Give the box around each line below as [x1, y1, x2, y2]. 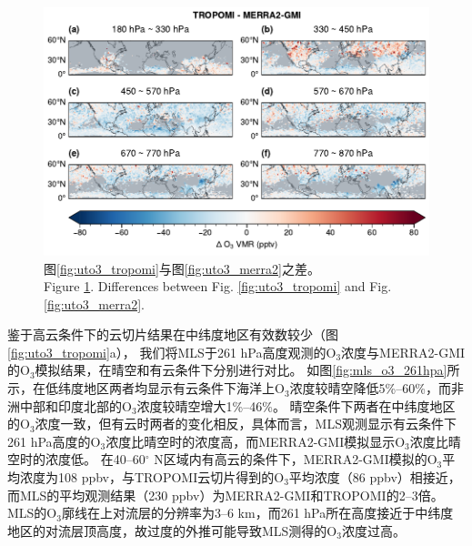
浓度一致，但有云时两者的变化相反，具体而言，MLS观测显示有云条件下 [35, 414, 457, 433]
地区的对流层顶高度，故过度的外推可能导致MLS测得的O [7, 521, 337, 540]
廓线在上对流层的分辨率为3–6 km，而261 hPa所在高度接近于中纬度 [61, 503, 454, 522]
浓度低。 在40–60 [45, 450, 146, 469]
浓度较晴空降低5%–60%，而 [289, 379, 451, 398]
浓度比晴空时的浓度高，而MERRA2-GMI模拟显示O [105, 431, 406, 450]
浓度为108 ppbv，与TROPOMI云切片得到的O [19, 468, 285, 487]
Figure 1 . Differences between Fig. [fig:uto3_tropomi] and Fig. [44, 277, 392, 296]
